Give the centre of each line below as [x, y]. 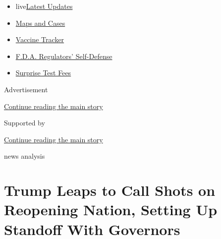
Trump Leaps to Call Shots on [110, 190]
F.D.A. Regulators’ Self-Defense [64, 56]
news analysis [25, 156]
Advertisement [26, 89]
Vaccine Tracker [40, 39]
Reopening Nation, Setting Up [111, 209]
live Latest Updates [44, 6]
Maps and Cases [40, 23]
